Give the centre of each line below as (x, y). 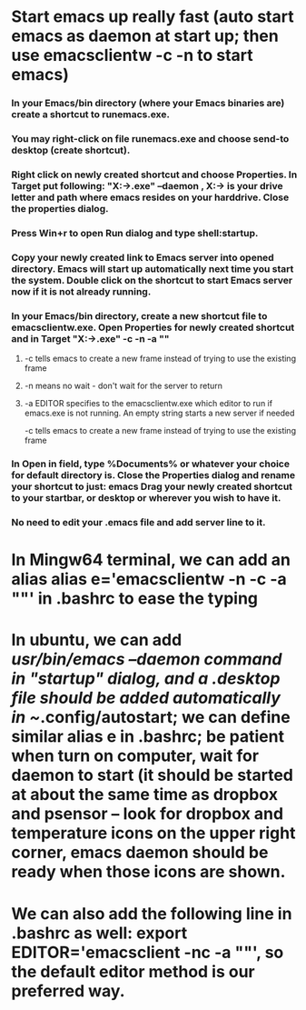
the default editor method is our (133, 971)
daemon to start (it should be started (153, 775)
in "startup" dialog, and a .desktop (146, 679)
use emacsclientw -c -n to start (132, 55)
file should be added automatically (146, 698)
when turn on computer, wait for (135, 756)
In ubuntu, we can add (97, 640)
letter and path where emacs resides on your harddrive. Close (150, 197)
